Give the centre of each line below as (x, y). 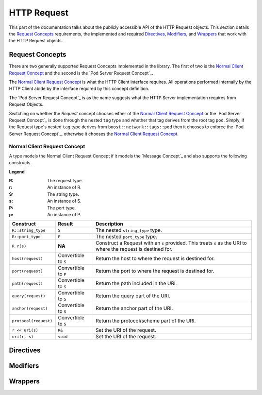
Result (65, 224)
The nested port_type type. (126, 237)
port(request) (27, 271)
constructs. (20, 163)
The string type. (63, 194)
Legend (17, 172)
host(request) (27, 258)
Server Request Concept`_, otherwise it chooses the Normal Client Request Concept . (94, 134)
